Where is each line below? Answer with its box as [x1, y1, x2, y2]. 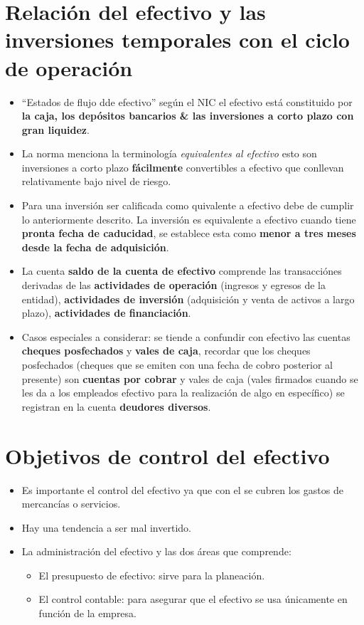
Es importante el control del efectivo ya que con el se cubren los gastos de [21, 482, 343, 497]
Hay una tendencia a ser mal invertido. [21, 520, 191, 535]
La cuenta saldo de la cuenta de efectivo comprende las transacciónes [21, 263, 342, 278]
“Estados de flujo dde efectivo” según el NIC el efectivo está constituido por [21, 94, 353, 109]
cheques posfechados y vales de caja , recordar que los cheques [21, 343, 311, 358]
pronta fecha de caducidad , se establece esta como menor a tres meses [21, 226, 356, 241]
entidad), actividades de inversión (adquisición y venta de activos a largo [21, 291, 355, 306]
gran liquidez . [21, 122, 90, 137]
